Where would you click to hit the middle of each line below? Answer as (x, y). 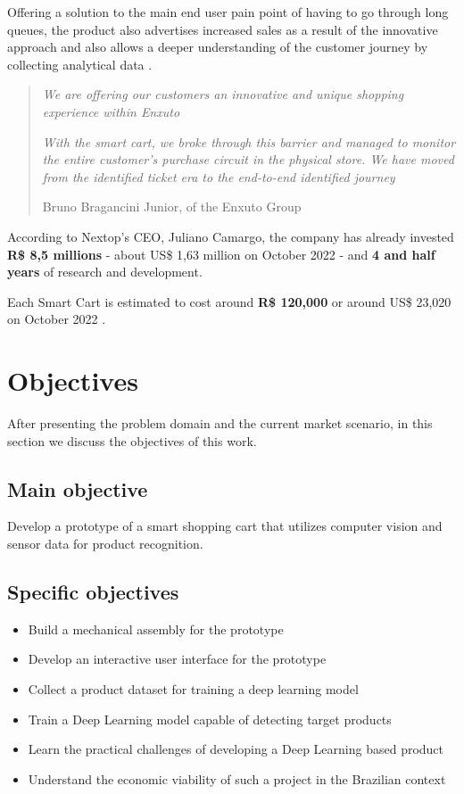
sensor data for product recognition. (105, 544)
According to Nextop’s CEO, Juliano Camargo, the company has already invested (231, 236)
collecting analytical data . (80, 64)
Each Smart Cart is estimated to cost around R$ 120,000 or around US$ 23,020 (229, 301)
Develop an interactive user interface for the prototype (177, 659)
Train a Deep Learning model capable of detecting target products (210, 719)
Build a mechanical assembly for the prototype (156, 629)
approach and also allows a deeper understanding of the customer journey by (218, 47)
